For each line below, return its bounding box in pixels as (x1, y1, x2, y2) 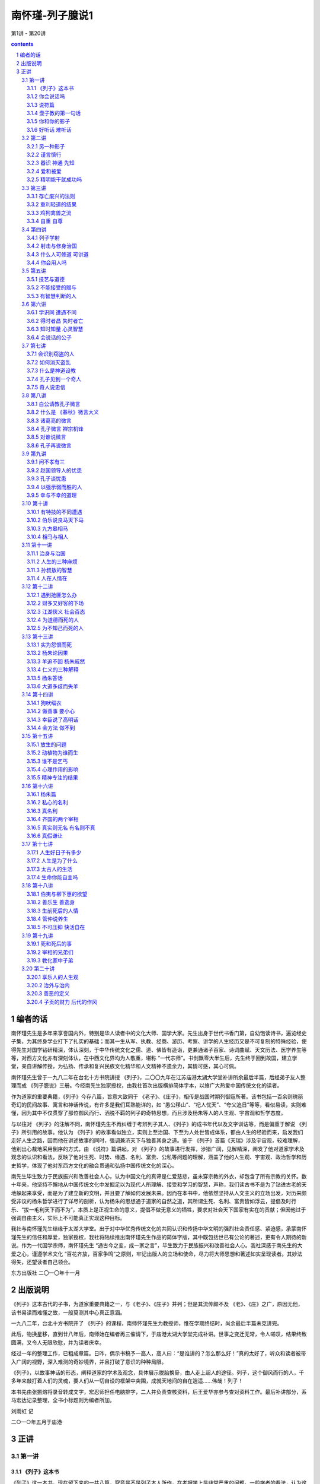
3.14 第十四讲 (21, 691, 53, 698)
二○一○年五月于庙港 (11, 1418, 62, 1425)
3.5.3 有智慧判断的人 (27, 292, 77, 299)
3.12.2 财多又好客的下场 (27, 600, 84, 607)
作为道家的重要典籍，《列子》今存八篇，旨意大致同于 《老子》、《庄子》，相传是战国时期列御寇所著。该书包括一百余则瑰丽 (11, 1093, 303, 1100)
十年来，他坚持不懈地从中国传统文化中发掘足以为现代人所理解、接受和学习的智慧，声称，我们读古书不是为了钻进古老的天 (11, 1181, 307, 1188)
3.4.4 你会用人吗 (27, 259, 67, 267)
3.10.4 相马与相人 (27, 533, 69, 540)
